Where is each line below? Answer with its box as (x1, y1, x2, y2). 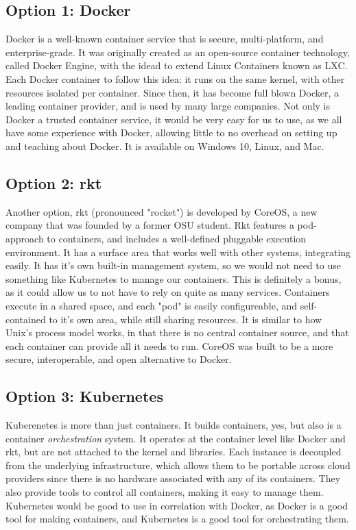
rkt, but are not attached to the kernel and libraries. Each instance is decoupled (5, 444, 342, 459)
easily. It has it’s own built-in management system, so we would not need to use (5, 258, 341, 273)
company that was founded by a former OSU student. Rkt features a (5, 218, 294, 232)
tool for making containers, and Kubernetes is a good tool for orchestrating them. (5, 512, 349, 526)
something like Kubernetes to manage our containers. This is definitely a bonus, (5, 271, 342, 286)
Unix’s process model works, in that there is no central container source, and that (5, 325, 349, 340)
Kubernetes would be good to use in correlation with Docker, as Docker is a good (5, 498, 348, 512)
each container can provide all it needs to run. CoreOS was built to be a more (5, 338, 333, 353)
